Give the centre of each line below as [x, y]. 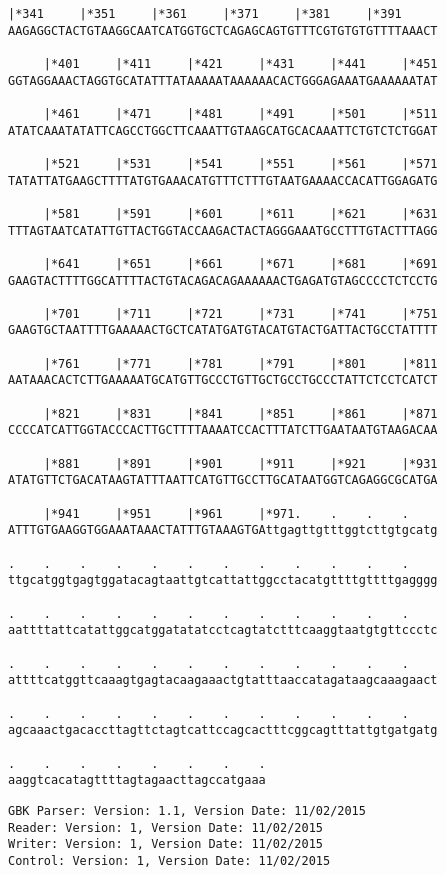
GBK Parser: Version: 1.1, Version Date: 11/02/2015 [187, 810]
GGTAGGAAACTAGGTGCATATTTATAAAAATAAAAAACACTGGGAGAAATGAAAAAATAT [223, 80]
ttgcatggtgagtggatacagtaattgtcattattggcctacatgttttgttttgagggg [223, 580]
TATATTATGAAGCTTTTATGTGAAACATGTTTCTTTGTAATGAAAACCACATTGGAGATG [223, 180]
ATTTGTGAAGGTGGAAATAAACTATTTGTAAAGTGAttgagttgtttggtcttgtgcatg [223, 530]
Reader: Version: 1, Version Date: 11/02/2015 [165, 827]
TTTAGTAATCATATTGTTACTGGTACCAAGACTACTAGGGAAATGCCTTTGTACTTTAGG [223, 230]
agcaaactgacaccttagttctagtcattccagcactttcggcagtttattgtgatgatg [223, 730]
